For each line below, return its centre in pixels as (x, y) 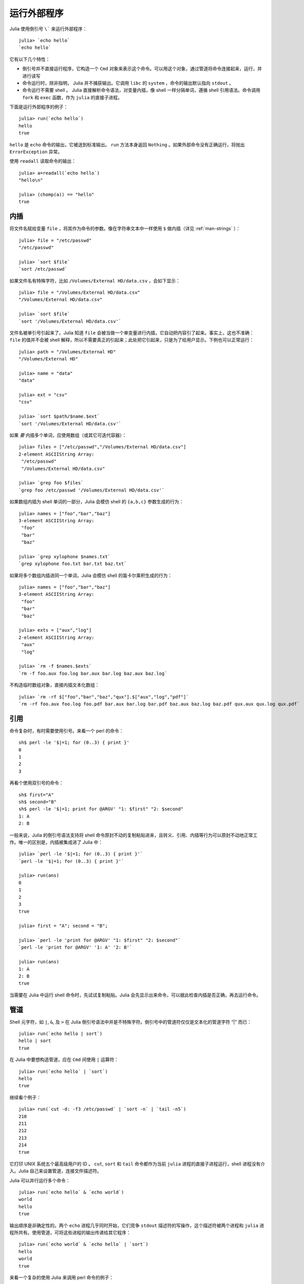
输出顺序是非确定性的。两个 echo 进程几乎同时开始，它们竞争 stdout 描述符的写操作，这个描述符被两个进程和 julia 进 (137, 1225)
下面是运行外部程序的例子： (39, 107)
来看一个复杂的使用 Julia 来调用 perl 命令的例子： (62, 1277)
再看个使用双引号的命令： (36, 783)
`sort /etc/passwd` (43, 269)
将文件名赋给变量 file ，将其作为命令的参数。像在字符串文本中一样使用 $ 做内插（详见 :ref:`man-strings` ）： (125, 229)
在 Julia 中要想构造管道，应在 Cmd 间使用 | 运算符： (64, 1060)
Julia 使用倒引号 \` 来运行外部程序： (48, 29)
